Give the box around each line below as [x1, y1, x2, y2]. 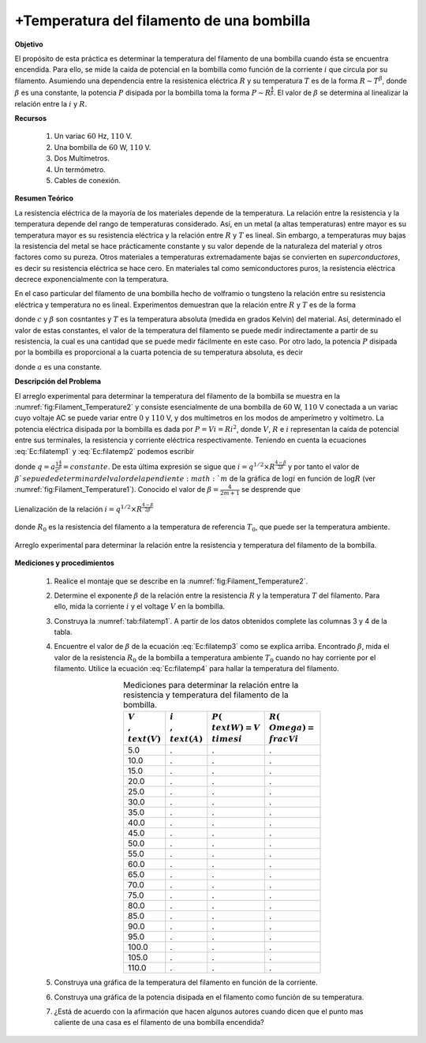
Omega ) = [268, 722, 315, 733]
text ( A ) [170, 733, 204, 744]
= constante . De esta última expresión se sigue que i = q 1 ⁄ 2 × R [62, 461, 275, 471]
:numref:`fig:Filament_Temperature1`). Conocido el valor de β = [14, 485, 219, 494]
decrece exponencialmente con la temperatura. [14, 275, 169, 284]
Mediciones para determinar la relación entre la [122, 679, 299, 690]
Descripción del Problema [14, 377, 102, 386]
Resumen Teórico [14, 193, 74, 203]
